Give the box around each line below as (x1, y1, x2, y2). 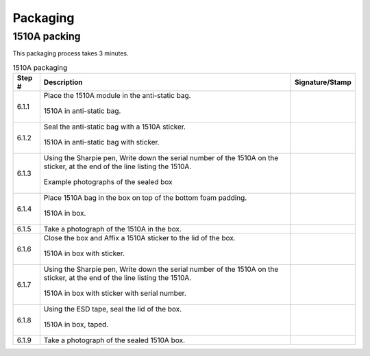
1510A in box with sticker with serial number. (43, 288, 186, 298)
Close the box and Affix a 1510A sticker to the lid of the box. (43, 233, 236, 243)
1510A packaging (12, 62, 68, 72)
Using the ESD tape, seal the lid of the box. (43, 305, 182, 314)
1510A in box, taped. (43, 320, 109, 329)
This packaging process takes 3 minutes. (12, 49, 129, 58)
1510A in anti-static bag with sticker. (43, 138, 160, 147)
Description (43, 77, 83, 87)
